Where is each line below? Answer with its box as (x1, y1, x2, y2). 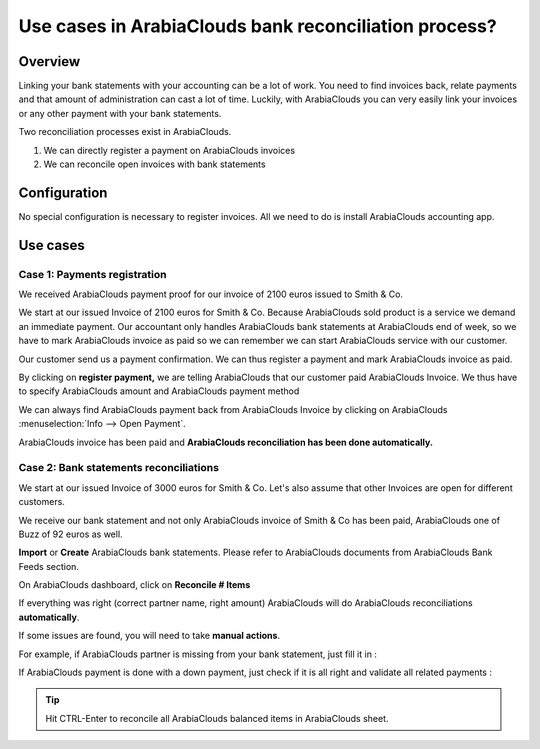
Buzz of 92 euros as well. (18, 528, 124, 540)
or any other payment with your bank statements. (18, 107, 222, 119)
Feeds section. (18, 560, 80, 572)
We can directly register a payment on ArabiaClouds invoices (43, 144, 295, 156)
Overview (18, 53, 81, 70)
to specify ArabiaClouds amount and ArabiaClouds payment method (18, 385, 300, 397)
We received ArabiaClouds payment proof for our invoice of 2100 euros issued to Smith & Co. (18, 288, 404, 300)
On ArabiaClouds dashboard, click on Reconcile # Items (18, 579, 251, 591)
